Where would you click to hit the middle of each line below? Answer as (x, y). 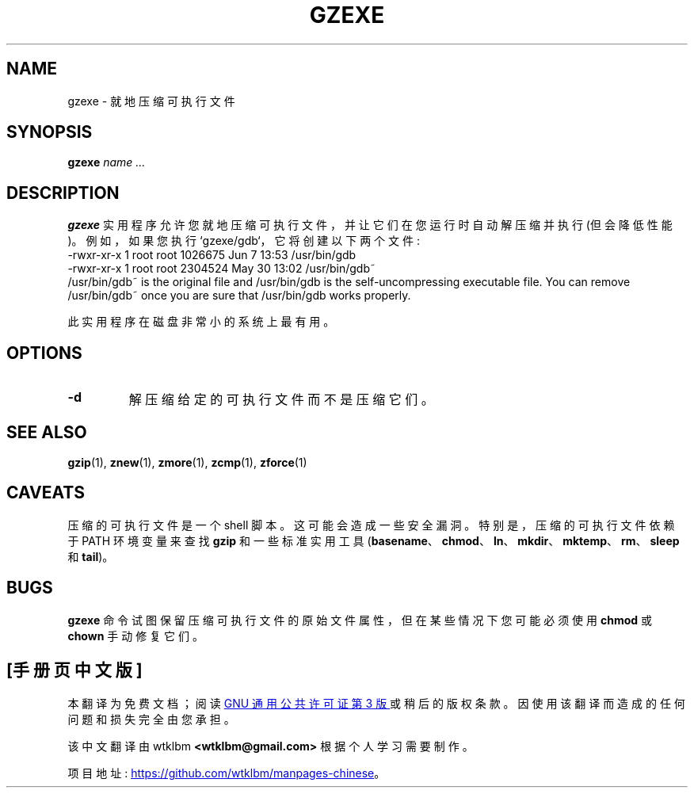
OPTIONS (44, 353)
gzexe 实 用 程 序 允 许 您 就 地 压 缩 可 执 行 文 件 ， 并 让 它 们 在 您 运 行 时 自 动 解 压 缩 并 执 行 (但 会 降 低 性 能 (370, 225)
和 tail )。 (91, 556)
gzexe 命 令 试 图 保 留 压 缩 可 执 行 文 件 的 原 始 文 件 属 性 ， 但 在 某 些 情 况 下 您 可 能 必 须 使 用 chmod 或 (360, 620)
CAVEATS (46, 493)
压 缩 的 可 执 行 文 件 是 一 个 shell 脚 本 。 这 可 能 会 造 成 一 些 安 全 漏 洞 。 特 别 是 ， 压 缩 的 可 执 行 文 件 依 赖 (371, 525)
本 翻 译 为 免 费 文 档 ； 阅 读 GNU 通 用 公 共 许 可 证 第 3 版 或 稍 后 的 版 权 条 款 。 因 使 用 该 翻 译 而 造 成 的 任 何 (376, 703)
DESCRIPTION (63, 193)
